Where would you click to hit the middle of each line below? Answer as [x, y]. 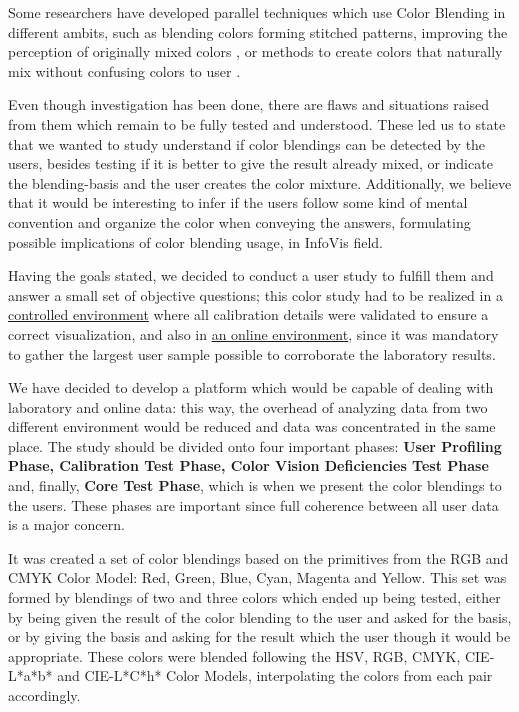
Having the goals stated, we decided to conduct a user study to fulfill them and [251, 275]
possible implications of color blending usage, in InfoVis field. [195, 241]
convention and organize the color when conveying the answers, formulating [239, 221]
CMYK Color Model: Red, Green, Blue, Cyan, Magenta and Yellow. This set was [257, 577]
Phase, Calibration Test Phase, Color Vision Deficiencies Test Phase [248, 465]
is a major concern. [66, 524]
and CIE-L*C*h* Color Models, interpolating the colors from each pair [275, 675]
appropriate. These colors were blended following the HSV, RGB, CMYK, [234, 655]
